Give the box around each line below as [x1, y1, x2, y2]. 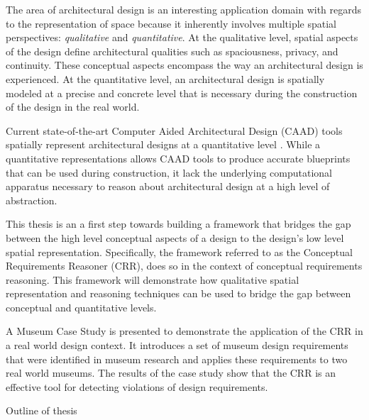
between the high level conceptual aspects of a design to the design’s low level [6, 230, 344, 245]
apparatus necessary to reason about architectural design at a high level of [6, 179, 330, 194]
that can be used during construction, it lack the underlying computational [6, 165, 332, 179]
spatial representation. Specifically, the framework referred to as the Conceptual [6, 244, 353, 259]
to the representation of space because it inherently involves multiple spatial [6, 16, 336, 31]
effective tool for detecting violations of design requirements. [6, 379, 268, 394]
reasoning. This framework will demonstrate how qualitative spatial [6, 272, 299, 287]
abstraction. [6, 192, 57, 207]
